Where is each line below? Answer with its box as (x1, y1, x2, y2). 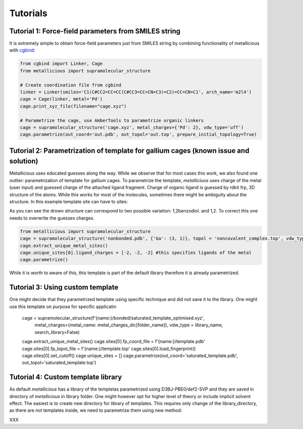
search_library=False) (34, 329, 80, 335)
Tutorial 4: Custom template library (9, 373, 122, 381)
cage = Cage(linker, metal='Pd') (20, 96, 103, 102)
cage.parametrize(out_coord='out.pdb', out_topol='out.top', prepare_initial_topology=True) (20, 132, 257, 138)
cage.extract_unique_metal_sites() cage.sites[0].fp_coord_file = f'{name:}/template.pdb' (22, 338, 206, 345)
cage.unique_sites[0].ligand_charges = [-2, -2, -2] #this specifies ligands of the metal (20, 249, 252, 255)
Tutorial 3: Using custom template (9, 283, 119, 292)
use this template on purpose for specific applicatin (9, 304, 117, 310)
